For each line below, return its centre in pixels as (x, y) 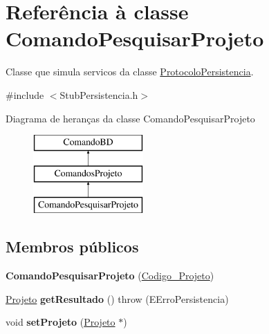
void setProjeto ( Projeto (61, 322)
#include (25, 94)
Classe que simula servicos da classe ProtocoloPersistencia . (130, 72)
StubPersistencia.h (99, 94)
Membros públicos (72, 247)
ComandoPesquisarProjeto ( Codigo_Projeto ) (110, 276)
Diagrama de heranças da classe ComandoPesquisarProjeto (130, 118)
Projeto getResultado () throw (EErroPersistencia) (117, 298)
